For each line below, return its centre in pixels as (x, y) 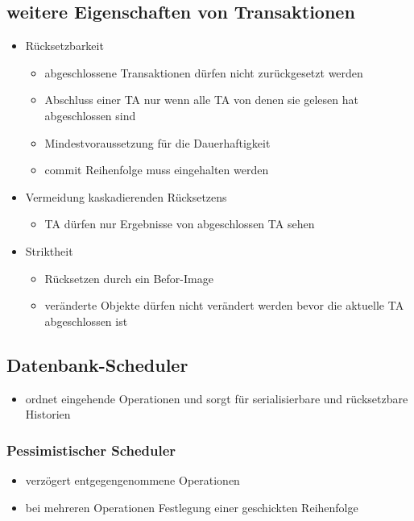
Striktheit (49, 250)
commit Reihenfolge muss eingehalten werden (157, 170)
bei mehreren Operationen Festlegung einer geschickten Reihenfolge (192, 507)
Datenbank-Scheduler (97, 364)
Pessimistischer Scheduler (91, 450)
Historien (48, 414)
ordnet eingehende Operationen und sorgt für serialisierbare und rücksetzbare (217, 398)
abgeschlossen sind (90, 115)
